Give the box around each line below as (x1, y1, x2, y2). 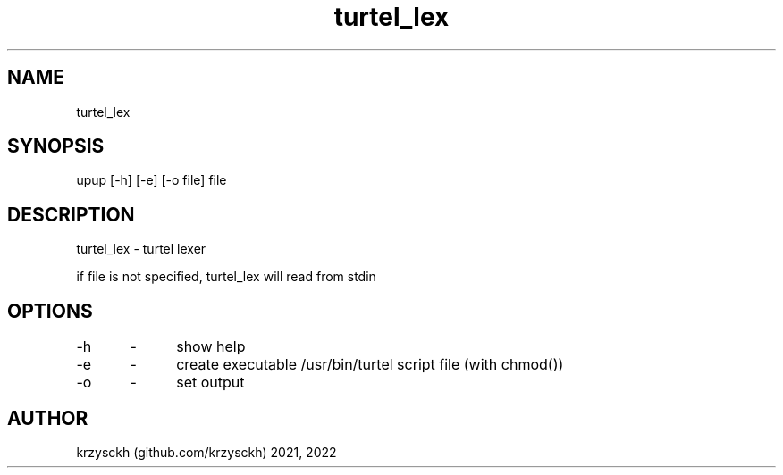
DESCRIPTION (7, 203, 135, 226)
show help (176, 337, 246, 356)
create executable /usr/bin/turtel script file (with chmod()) (176, 355, 564, 374)
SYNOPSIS (7, 135, 105, 158)
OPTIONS (7, 299, 93, 322)
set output (176, 373, 245, 392)
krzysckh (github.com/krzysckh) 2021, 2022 (76, 444, 337, 460)
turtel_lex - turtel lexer (76, 241, 206, 257)
